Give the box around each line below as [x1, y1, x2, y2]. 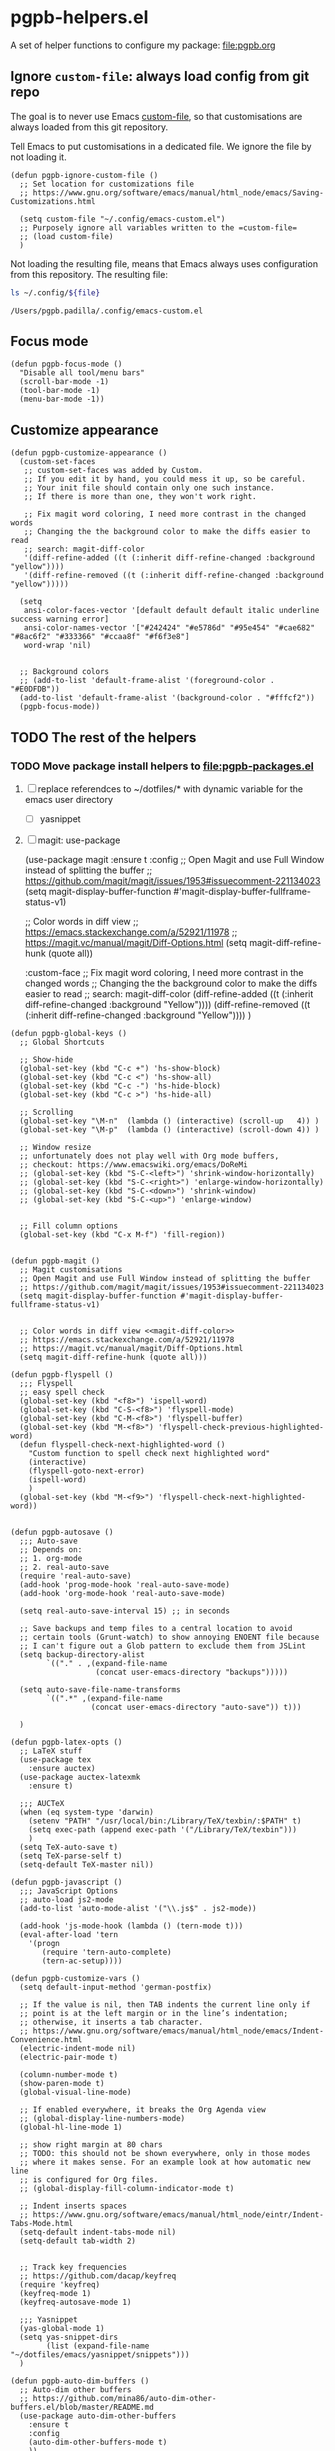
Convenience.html [10, 2035, 83, 2045]
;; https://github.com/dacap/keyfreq [19, 2271, 177, 2281]
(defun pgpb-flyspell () [10, 1370, 114, 1380]
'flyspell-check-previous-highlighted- [158, 1422, 325, 1432]
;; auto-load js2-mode [19, 1895, 114, 1905]
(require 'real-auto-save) [19, 1571, 132, 1581]
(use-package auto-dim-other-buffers [19, 2411, 177, 2421]
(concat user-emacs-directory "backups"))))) [95, 1667, 288, 1677]
